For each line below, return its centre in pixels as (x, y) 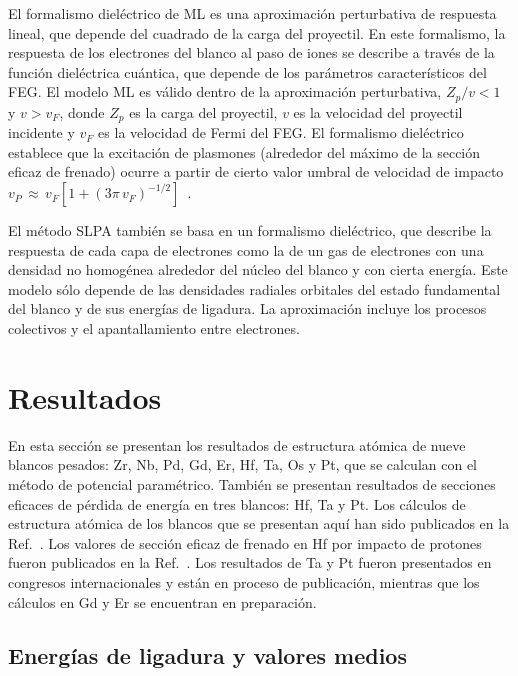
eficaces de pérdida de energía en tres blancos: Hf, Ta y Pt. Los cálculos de (237, 503)
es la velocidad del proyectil (378, 111)
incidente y (41, 132)
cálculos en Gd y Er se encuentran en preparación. (162, 601)
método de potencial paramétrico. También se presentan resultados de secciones (252, 483)
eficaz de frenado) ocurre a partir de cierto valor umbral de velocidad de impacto (256, 171)
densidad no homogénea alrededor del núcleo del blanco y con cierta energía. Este (258, 269)
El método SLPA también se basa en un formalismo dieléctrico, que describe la (250, 230)
